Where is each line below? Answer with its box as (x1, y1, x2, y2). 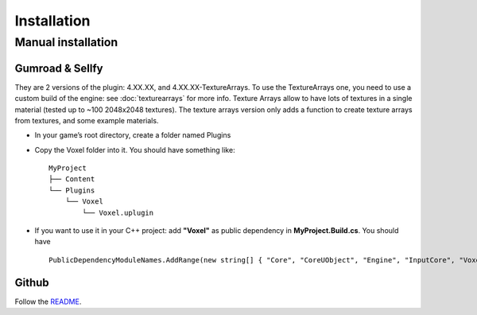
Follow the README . (14, 297, 82, 306)
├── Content (48, 175, 95, 184)
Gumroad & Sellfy (14, 61, 103, 75)
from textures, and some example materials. (14, 115, 159, 125)
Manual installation (14, 35, 118, 49)
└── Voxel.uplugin (82, 208, 154, 217)
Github (14, 275, 49, 290)
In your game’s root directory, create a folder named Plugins (34, 130, 231, 140)
